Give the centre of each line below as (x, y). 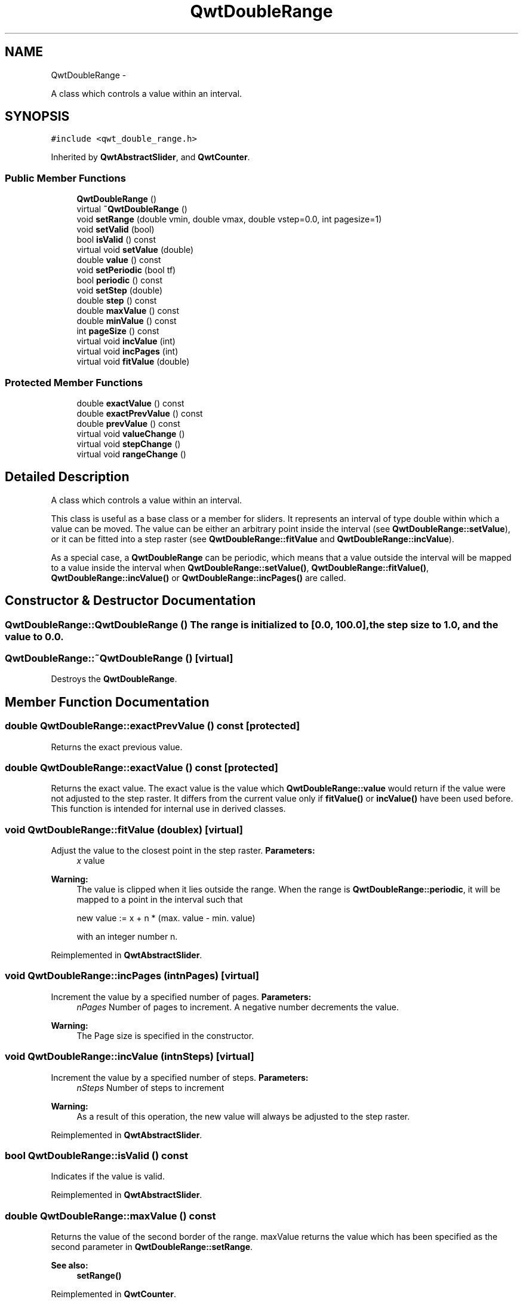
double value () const (119, 260)
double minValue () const (127, 321)
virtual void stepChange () (129, 444)
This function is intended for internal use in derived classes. (168, 809)
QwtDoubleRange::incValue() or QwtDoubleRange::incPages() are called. (199, 577)
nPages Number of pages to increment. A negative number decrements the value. (238, 1007)
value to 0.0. (34, 636)
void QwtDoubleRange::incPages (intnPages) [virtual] (132, 976)
